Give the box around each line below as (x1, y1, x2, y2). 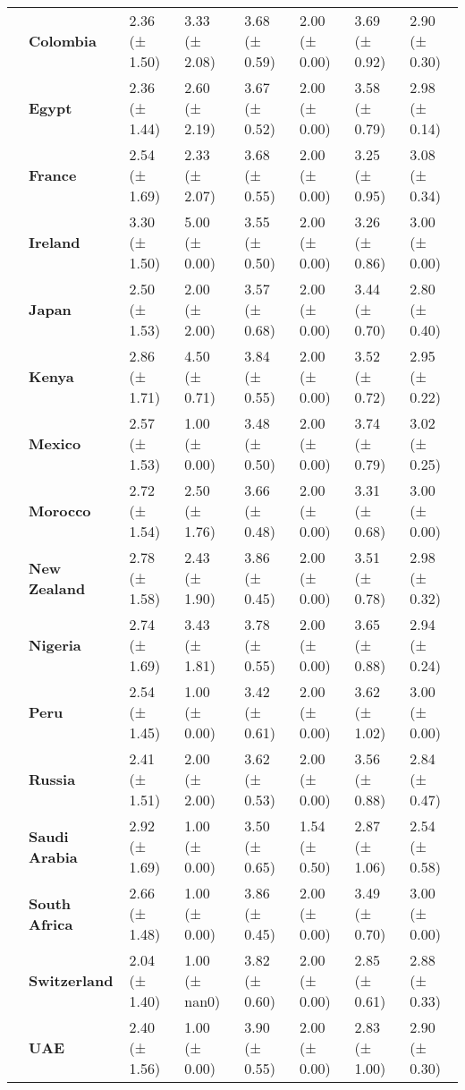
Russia (29, 769, 76, 789)
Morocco (29, 500, 91, 521)
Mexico (29, 433, 81, 454)
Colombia (29, 30, 97, 51)
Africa (29, 913, 73, 934)
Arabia (29, 846, 78, 867)
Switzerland (29, 970, 114, 991)
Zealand (29, 577, 86, 599)
